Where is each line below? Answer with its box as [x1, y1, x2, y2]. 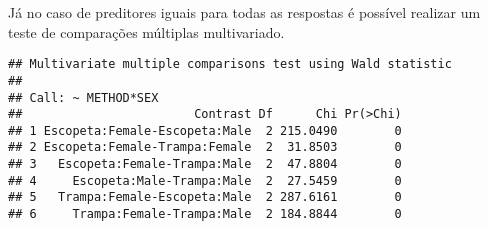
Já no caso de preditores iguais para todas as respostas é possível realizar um [8, 2, 481, 22]
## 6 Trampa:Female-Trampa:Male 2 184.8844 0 [8, 207, 402, 222]
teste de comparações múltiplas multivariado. [8, 21, 285, 42]
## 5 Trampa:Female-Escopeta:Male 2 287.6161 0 [8, 190, 402, 205]
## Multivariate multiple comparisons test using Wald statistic [8, 57, 452, 72]
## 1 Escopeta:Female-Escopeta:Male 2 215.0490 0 [8, 123, 402, 138]
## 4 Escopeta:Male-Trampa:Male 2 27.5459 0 [8, 173, 402, 188]
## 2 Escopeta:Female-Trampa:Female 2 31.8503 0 [8, 140, 402, 155]
